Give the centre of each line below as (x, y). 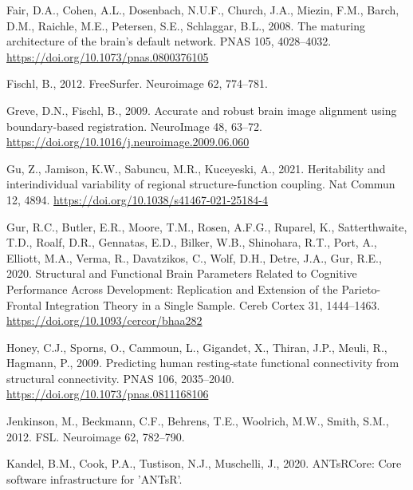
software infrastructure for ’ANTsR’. (94, 478)
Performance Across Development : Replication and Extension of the (172, 288)
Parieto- (361, 288)
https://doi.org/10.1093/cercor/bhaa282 (104, 320)
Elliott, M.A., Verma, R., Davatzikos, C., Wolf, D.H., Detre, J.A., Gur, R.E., (194, 257)
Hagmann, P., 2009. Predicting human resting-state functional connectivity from (203, 363)
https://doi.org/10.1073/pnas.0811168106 (108, 394)
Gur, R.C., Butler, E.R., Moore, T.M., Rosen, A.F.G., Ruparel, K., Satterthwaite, (207, 226)
